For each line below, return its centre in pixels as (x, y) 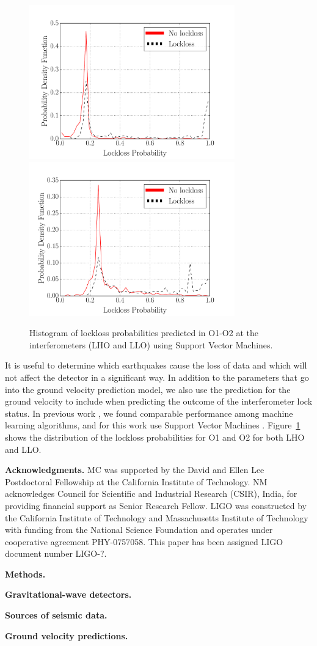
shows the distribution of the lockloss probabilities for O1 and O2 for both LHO (155, 437)
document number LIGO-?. (56, 553)
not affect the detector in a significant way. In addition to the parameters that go (157, 377)
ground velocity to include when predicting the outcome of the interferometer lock (159, 401)
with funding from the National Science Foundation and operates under (139, 530)
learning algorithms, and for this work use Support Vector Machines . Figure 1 (153, 425)
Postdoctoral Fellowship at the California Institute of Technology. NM (136, 481)
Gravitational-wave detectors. (68, 594)
